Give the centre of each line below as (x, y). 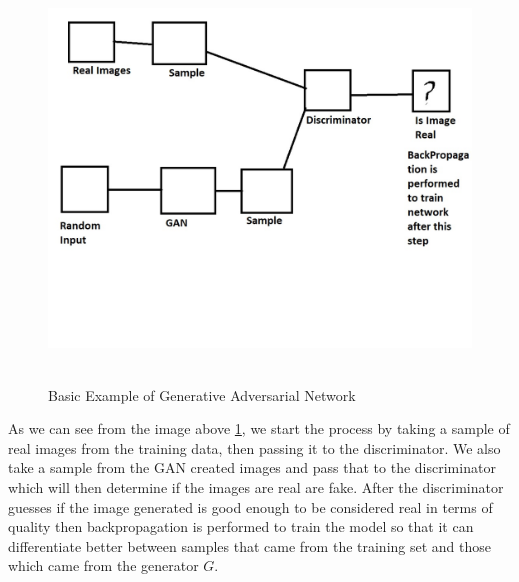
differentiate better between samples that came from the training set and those (250, 545)
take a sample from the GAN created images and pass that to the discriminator (252, 467)
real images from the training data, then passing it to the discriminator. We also (254, 447)
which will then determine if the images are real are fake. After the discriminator (256, 486)
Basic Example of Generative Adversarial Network (202, 394)
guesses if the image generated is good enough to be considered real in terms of (250, 506)
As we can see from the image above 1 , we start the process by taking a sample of (259, 428)
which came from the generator (103, 565)
